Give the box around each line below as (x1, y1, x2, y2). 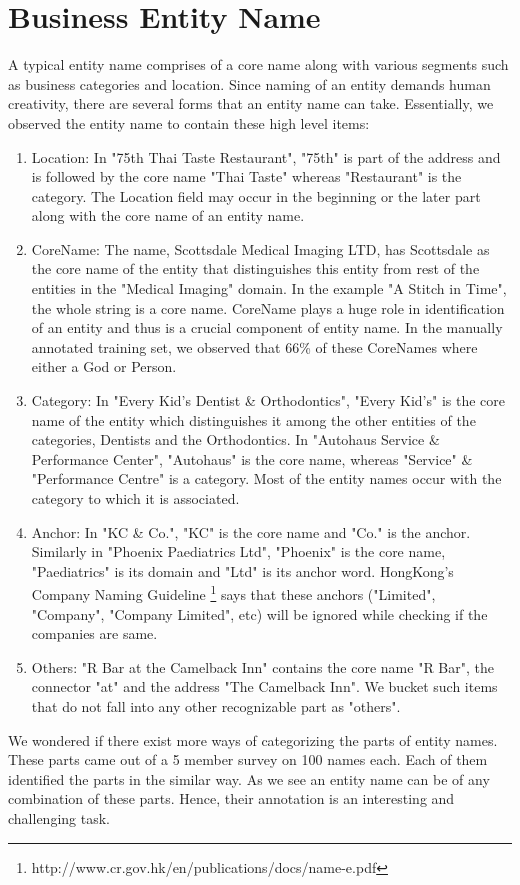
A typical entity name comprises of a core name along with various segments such (8, 54, 509, 75)
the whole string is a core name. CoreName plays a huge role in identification (31, 297, 505, 318)
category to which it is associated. (31, 488, 240, 508)
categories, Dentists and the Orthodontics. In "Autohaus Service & (31, 429, 440, 450)
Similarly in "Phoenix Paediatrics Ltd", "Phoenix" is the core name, (31, 541, 446, 562)
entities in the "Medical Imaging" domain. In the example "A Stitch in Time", (31, 278, 507, 299)
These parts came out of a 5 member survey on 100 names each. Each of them (8, 749, 488, 770)
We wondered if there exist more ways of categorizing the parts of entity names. (8, 729, 498, 750)
